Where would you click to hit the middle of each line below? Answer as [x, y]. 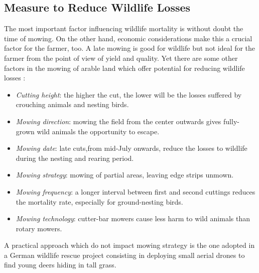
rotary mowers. [39, 228]
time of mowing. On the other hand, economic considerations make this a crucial [128, 38]
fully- [231, 121]
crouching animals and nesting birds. [72, 104]
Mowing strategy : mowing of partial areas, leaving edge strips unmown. [125, 175]
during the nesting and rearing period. [75, 158]
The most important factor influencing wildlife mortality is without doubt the [124, 28]
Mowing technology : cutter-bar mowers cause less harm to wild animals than [133, 218]
